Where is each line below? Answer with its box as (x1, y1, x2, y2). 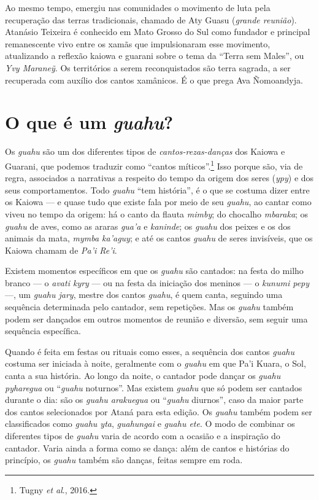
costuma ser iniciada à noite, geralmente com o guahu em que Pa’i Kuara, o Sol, (5, 357, 306, 370)
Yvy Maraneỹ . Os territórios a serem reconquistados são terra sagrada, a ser (5, 61, 291, 74)
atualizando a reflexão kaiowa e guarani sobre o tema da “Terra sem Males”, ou (5, 49, 304, 62)
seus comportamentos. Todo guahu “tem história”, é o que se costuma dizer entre (5, 183, 310, 196)
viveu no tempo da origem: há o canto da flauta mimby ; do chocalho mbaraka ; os (5, 207, 309, 220)
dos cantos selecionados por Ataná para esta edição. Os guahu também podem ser (5, 405, 312, 418)
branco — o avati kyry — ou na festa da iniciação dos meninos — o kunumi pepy (5, 276, 310, 289)
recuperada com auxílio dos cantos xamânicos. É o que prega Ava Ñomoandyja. (5, 73, 303, 86)
